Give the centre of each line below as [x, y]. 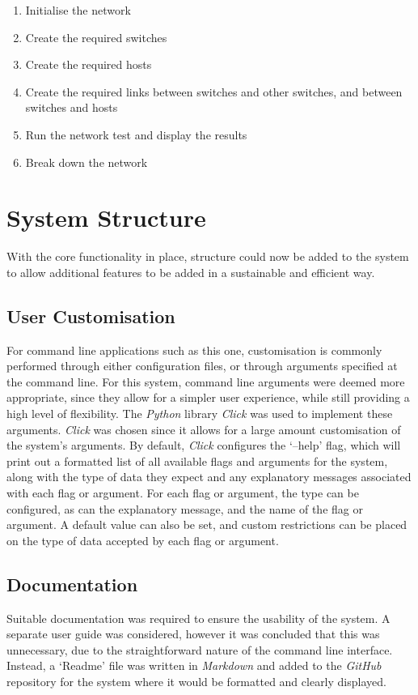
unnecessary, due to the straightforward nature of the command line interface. [200, 649]
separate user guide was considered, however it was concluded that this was [193, 634]
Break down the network [87, 162]
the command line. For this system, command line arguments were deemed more [206, 381]
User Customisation [91, 316]
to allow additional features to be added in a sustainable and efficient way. [191, 272]
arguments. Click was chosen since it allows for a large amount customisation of [204, 429]
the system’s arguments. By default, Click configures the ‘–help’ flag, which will [204, 445]
